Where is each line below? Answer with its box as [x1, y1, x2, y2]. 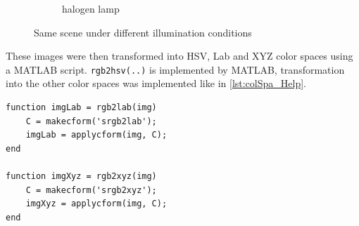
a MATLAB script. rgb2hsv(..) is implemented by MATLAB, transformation [6, 62, 345, 77]
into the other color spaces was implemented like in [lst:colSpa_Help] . [6, 76, 306, 91]
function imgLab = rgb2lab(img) [6, 102, 157, 113]
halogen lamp [62, 1, 120, 15]
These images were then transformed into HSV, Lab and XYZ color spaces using [6, 48, 353, 63]
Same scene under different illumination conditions [34, 25, 252, 39]
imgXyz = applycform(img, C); [25, 199, 168, 209]
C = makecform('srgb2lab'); [25, 116, 157, 126]
